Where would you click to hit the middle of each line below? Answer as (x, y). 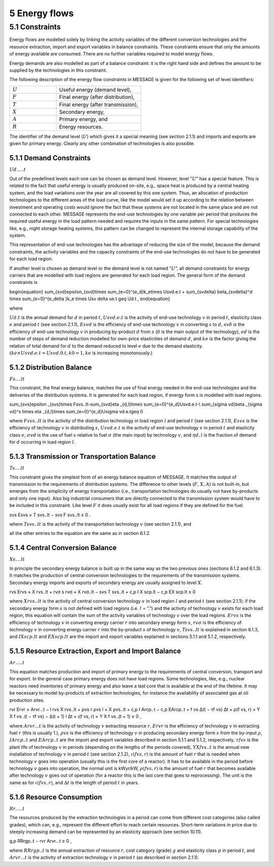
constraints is (23, 282)
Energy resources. (81, 127)
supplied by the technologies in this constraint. (58, 70)
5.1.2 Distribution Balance (51, 367)
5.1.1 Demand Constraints (50, 158)
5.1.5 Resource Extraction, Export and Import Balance (95, 651)
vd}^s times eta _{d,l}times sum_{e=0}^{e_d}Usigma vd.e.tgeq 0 (76, 411)
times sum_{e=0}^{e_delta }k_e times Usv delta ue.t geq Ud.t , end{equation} (90, 299)
